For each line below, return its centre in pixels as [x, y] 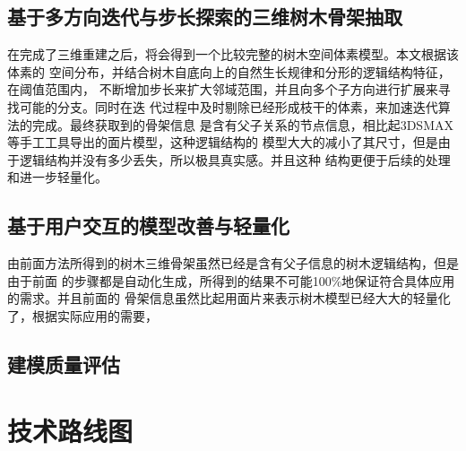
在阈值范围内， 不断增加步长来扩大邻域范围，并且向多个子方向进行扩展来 [223, 89]
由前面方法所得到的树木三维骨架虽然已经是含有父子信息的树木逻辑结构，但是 [233, 263]
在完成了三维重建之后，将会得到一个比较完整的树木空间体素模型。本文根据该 [233, 54]
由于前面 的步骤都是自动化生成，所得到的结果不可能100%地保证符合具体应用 [231, 280]
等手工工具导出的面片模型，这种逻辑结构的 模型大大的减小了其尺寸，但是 [223, 142]
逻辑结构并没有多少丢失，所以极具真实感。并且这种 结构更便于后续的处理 [235, 159]
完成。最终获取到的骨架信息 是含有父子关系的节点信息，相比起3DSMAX [242, 124]
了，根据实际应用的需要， [82, 315]
